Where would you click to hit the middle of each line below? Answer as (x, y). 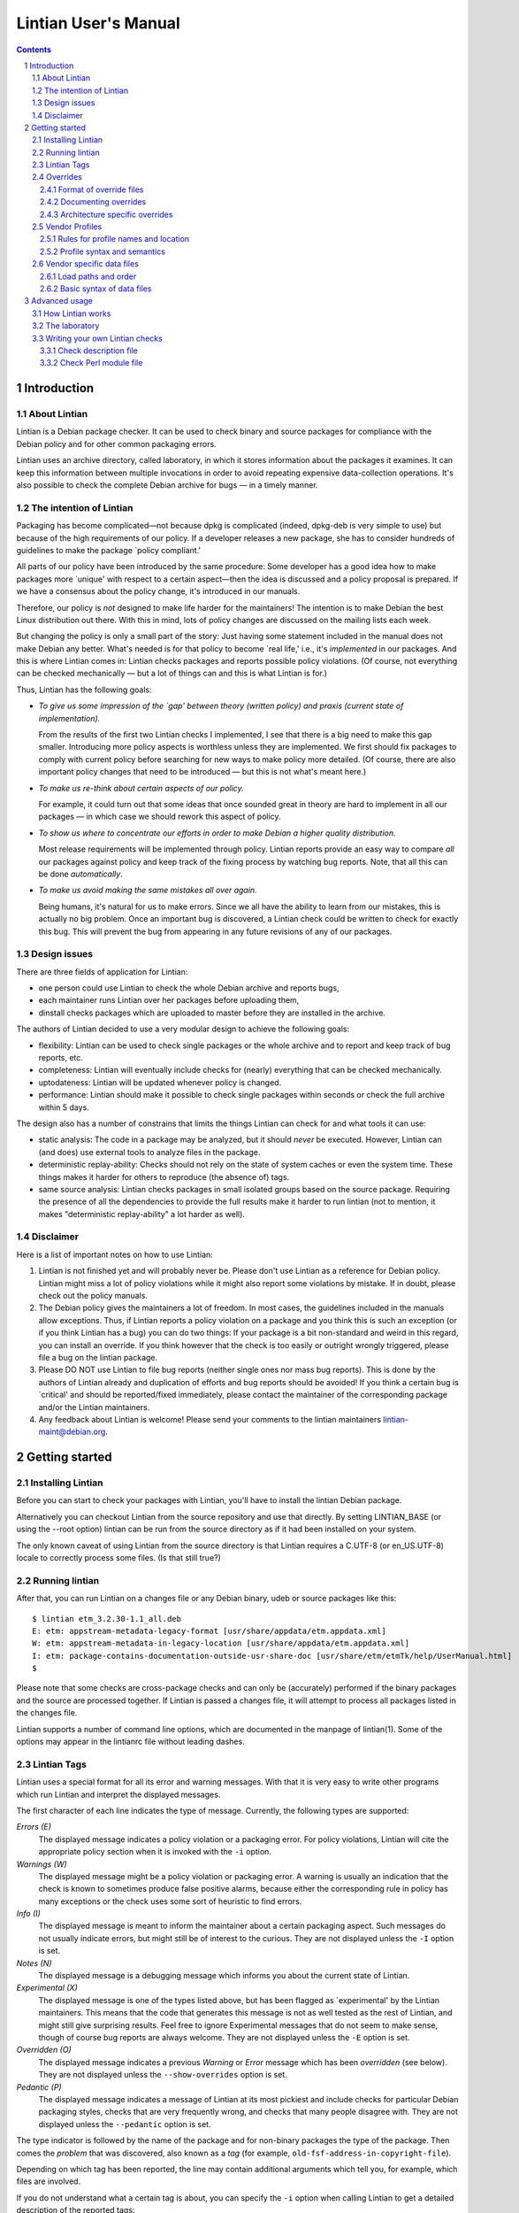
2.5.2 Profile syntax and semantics (103, 251)
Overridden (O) (44, 2050)
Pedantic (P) (39, 2087)
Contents (34, 50)
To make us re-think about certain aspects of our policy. (141, 788)
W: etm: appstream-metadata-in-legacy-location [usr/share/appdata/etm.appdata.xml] (221, 1643)
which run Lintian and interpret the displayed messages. (118, 1794)
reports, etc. (61, 1057)
